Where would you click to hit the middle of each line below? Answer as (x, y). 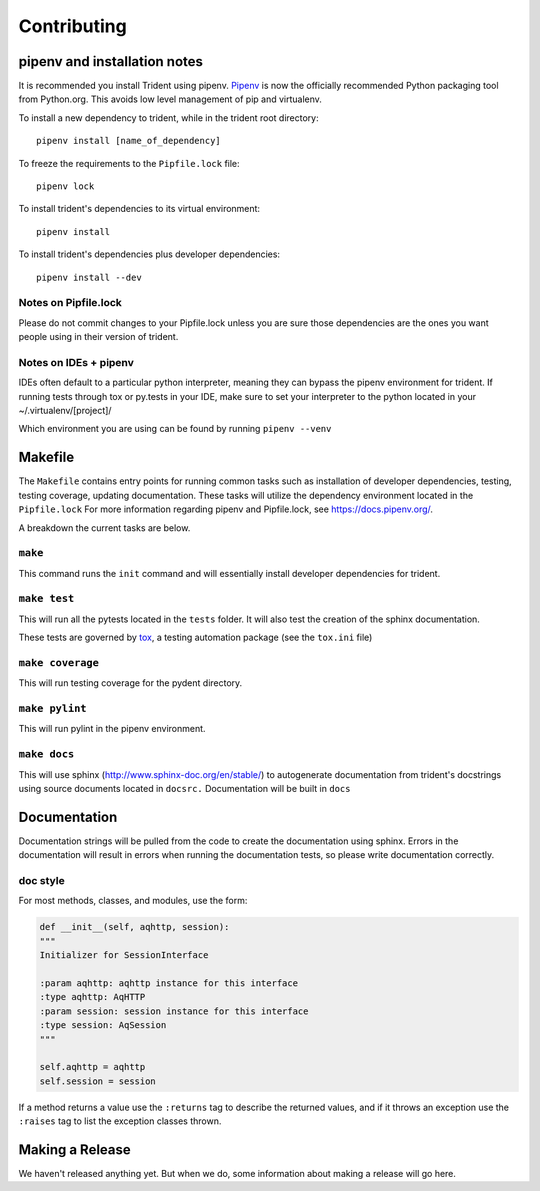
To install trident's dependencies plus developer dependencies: (149, 254)
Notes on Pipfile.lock (70, 303)
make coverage (59, 662)
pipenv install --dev (89, 277)
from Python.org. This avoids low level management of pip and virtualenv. (170, 99)
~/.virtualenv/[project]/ (65, 411)
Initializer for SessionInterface (124, 955)
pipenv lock (65, 186)
